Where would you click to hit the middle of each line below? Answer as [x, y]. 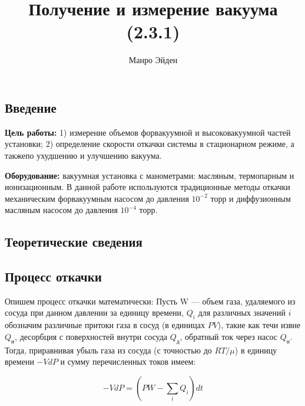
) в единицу [256, 350]
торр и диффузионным [251, 198]
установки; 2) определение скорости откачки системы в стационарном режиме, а [150, 144]
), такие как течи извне [259, 325]
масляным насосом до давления [61, 210]
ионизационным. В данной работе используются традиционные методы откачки [147, 187]
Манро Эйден [153, 60]
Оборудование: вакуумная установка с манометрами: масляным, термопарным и [150, 175]
